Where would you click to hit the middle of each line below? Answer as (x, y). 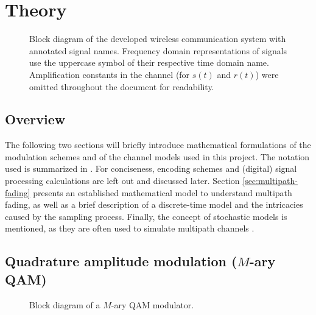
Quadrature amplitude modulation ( (121, 261)
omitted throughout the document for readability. (122, 86)
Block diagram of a (65, 304)
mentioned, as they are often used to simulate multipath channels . (130, 228)
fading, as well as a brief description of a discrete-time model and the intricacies (154, 204)
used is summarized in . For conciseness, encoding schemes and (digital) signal (151, 168)
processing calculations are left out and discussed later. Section (122, 181)
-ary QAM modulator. (153, 304)
